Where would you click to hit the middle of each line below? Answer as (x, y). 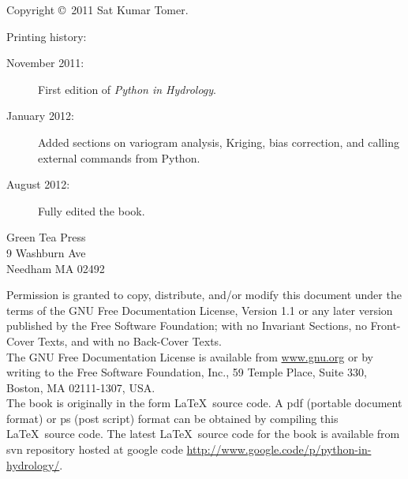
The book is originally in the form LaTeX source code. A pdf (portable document (204, 403)
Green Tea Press (46, 237)
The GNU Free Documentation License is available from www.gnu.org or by (190, 356)
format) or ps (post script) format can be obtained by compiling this (172, 418)
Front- (386, 326)
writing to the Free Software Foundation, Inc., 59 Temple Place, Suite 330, (187, 372)
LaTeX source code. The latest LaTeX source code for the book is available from (203, 434)
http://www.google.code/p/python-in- (279, 449)
